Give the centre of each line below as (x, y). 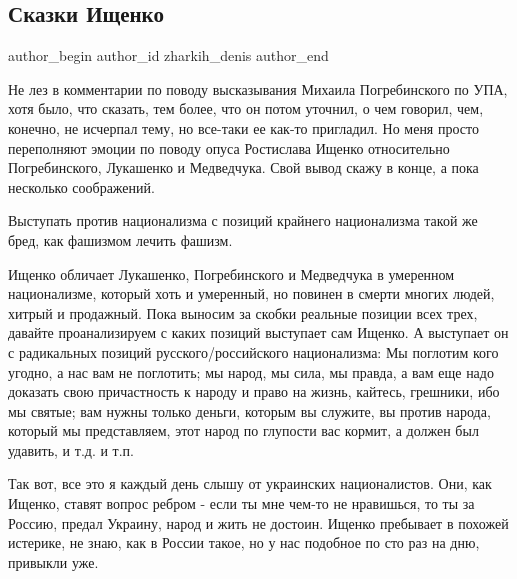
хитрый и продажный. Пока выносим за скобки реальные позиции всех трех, (243, 312)
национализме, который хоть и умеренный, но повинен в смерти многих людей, (251, 293)
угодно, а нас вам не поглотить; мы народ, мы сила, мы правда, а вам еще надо (251, 371)
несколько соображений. (81, 186)
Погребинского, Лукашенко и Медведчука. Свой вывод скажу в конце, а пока (243, 167)
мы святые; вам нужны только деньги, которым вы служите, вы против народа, (249, 410)
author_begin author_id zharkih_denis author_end (168, 55)
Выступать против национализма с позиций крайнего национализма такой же (243, 220)
